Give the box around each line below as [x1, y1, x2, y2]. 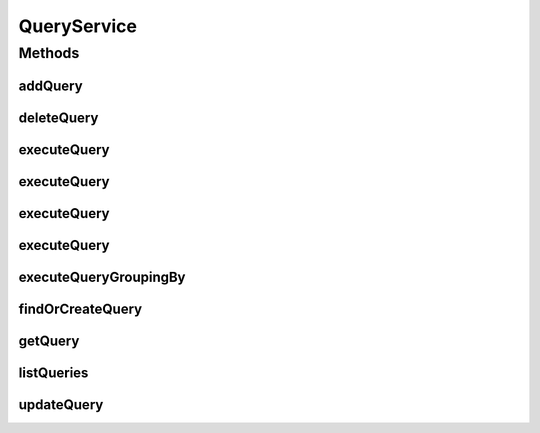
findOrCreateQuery [18, 300, 143, 317]
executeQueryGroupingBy [18, 268, 186, 285]
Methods [18, 44, 80, 62]
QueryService [18, 15, 137, 37]
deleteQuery [18, 109, 99, 126]
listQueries [18, 364, 89, 381]
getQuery [18, 332, 80, 349]
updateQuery [18, 396, 104, 413]
